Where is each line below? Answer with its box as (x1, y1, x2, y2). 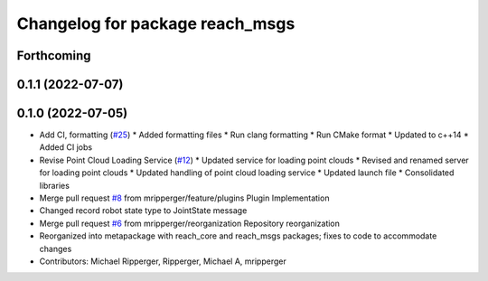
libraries (39, 180, 70, 191)
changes (39, 243, 72, 254)
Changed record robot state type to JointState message (39, 205, 248, 216)
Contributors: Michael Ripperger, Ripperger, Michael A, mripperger (39, 256, 286, 267)
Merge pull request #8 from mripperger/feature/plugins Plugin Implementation (39, 192, 330, 203)
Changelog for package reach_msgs (16, 14, 296, 33)
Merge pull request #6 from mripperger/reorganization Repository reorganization (39, 218, 341, 229)
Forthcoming (16, 48, 91, 63)
